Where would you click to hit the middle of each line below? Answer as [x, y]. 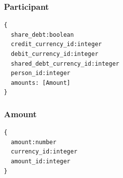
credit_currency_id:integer [56, 44]
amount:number [34, 142]
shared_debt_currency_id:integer [65, 64]
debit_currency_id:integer [55, 54]
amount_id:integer [41, 161]
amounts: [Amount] [41, 83]
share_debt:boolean [42, 35]
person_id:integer [41, 73]
